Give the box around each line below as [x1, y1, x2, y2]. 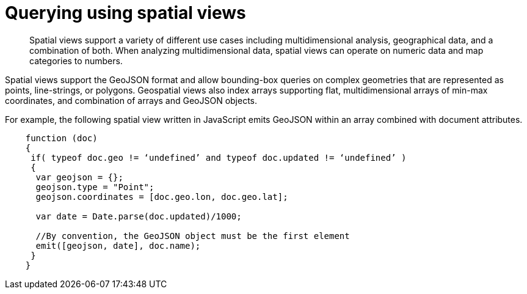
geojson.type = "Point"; [35, 182, 154, 192]
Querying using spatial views [5, 2, 246, 23]
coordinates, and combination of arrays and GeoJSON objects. [5, 95, 258, 106]
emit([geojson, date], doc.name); [35, 240, 201, 251]
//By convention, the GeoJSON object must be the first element [35, 230, 350, 241]
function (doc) [25, 133, 98, 143]
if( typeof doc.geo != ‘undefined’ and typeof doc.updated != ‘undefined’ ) [31, 152, 407, 163]
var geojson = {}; [35, 172, 123, 182]
